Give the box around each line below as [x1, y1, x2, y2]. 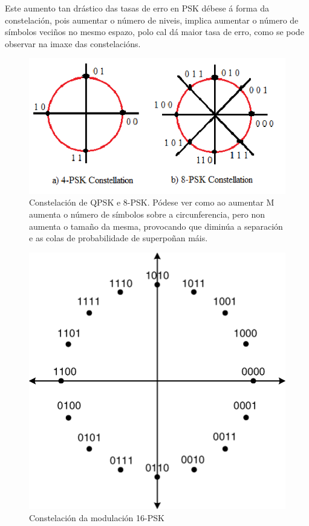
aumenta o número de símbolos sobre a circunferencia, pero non [29, 208, 265, 221]
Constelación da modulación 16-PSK [29, 511, 164, 524]
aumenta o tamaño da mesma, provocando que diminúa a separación [29, 219, 283, 232]
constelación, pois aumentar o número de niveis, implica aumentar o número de [5, 13, 299, 26]
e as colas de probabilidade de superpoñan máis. [29, 232, 208, 244]
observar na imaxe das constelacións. [5, 37, 141, 50]
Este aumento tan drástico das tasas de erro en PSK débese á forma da [5, 2, 269, 14]
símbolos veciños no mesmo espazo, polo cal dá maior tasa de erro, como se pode [5, 25, 304, 38]
